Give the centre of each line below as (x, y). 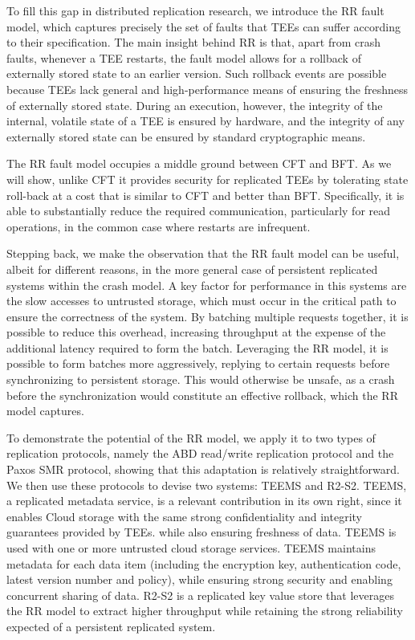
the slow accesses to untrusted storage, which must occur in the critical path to (201, 301)
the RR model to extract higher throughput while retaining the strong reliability (205, 611)
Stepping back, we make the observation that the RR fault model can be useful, (203, 253)
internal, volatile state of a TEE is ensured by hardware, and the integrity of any (205, 121)
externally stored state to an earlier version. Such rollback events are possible (197, 73)
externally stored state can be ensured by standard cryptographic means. (186, 136)
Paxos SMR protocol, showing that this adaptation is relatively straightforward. (203, 469)
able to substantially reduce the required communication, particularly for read (199, 211)
